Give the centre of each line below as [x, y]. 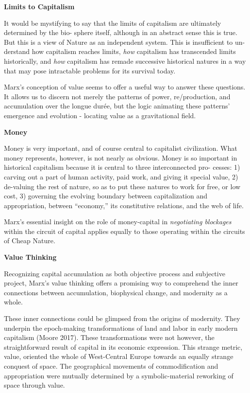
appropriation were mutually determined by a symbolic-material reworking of [119, 375]
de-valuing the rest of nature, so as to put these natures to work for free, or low [122, 186]
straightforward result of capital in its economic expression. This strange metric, [123, 347]
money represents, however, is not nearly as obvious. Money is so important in [121, 157]
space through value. [34, 385]
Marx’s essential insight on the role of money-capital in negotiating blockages [118, 222]
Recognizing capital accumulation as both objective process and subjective [115, 273]
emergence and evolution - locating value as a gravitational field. [100, 115]
